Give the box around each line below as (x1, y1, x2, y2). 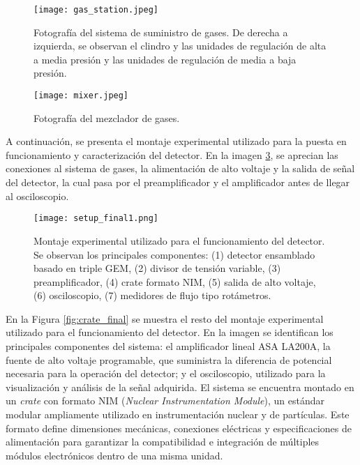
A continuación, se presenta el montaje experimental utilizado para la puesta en (6, 134, 347, 148)
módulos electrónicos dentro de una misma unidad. (6, 448, 223, 462)
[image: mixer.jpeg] (33, 91, 129, 101)
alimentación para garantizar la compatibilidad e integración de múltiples (6, 434, 320, 449)
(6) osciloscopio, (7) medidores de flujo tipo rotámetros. (33, 288, 271, 303)
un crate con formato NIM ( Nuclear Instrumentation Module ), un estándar (6, 393, 325, 408)
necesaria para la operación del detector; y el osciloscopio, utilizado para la (6, 366, 326, 381)
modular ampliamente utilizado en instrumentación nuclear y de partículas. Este (6, 407, 350, 422)
